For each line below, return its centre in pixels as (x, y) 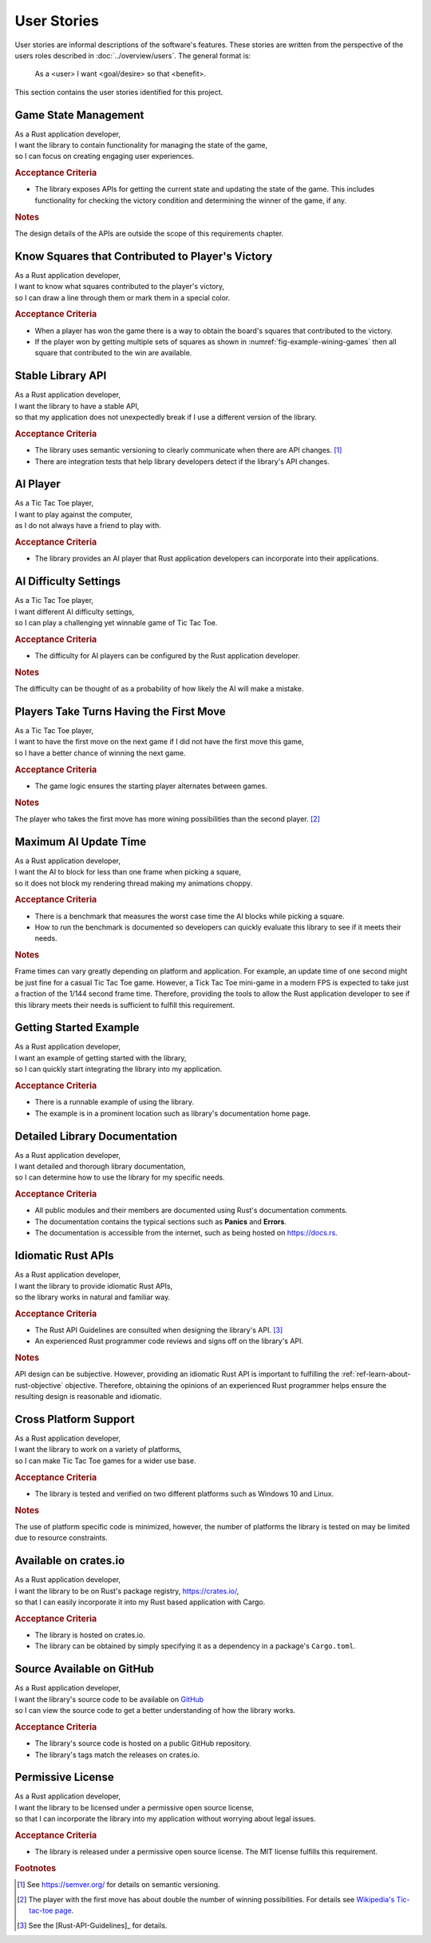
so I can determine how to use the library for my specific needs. (120, 1177)
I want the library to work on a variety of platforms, (98, 1449)
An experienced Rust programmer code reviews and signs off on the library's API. (169, 1341)
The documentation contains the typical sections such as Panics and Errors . (161, 1221)
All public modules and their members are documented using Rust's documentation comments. (191, 1211)
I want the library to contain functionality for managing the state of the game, (141, 145)
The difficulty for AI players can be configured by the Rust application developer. (168, 656)
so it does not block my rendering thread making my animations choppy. (134, 883)
